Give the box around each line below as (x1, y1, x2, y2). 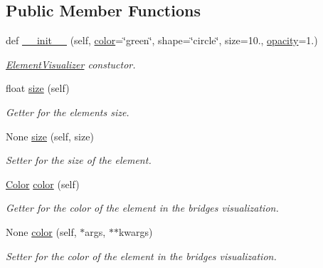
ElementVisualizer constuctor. (6, 56, 136, 71)
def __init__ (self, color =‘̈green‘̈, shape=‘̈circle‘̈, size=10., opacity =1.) (6, 33, 318, 48)
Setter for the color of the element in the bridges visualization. (6, 248, 277, 263)
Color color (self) (6, 176, 80, 191)
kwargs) (118, 224, 153, 239)
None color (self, (6, 224, 77, 239)
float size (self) (6, 81, 70, 96)
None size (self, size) (6, 128, 94, 143)
